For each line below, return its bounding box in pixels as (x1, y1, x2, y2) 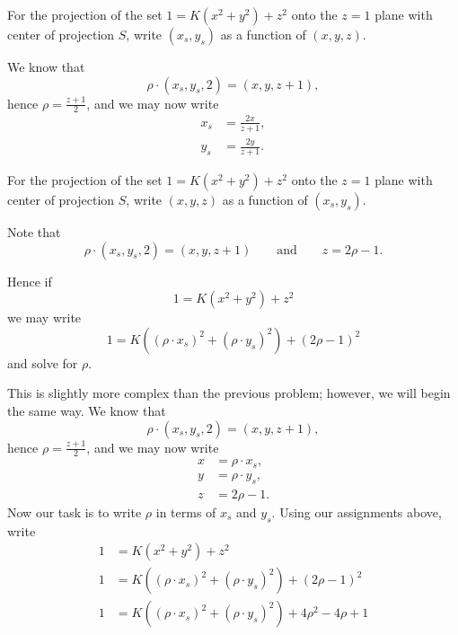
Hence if (7, 271, 52, 290)
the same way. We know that (7, 401, 166, 419)
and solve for (7, 353, 78, 372)
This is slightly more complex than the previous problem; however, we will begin (7, 384, 451, 402)
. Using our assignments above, (271, 502, 442, 521)
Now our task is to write (7, 502, 142, 521)
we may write (7, 308, 82, 327)
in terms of (155, 502, 216, 521)
